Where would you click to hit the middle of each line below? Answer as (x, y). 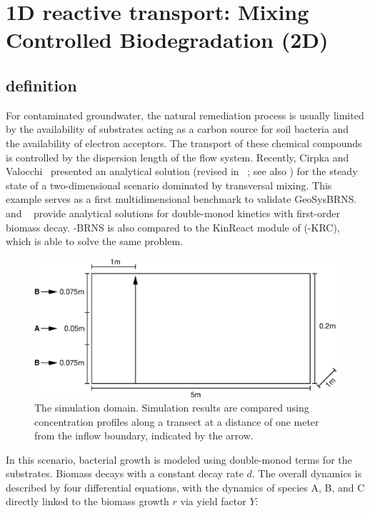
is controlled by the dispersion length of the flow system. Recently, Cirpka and (177, 157)
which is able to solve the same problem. (94, 241)
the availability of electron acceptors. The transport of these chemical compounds (184, 143)
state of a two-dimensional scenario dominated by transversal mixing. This (169, 185)
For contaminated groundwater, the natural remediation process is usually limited (185, 115)
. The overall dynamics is (307, 473)
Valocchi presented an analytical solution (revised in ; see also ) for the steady (182, 171)
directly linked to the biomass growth (87, 501)
